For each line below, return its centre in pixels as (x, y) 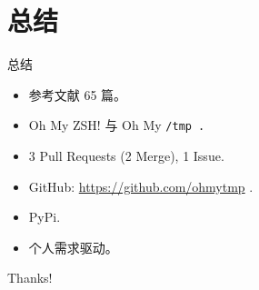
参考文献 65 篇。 (78, 94)
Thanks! (30, 278)
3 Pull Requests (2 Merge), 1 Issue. (126, 155)
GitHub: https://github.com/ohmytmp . (141, 186)
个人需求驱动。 (73, 247)
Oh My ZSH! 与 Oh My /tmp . (117, 125)
